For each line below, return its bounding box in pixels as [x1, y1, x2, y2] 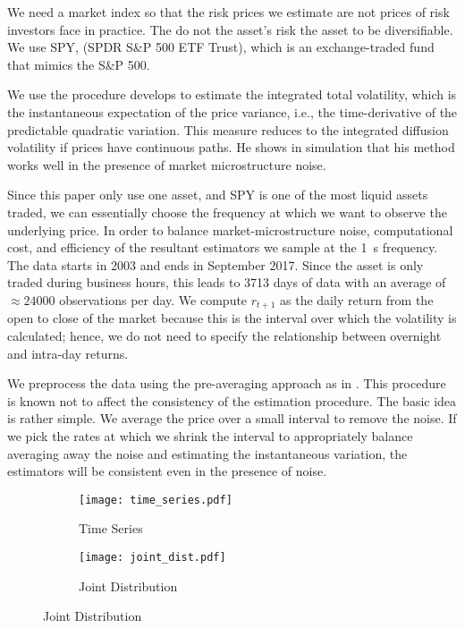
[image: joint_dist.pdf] [79, 550, 226, 564]
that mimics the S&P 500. [7, 55, 150, 73]
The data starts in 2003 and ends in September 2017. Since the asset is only [7, 255, 424, 274]
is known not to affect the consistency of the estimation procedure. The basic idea [7, 391, 457, 410]
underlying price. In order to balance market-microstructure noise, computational [7, 220, 453, 239]
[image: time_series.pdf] [79, 493, 232, 506]
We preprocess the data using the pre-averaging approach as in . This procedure [7, 374, 446, 393]
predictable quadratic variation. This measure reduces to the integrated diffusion [7, 120, 449, 139]
